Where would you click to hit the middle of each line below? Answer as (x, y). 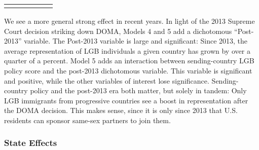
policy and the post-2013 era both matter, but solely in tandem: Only (138, 90)
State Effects (31, 143)
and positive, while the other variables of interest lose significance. (107, 80)
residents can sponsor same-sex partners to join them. (87, 120)
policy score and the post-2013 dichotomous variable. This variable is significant (128, 70)
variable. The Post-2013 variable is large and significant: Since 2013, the (136, 41)
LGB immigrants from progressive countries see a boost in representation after (126, 100)
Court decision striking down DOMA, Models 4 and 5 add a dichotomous (118, 31)
